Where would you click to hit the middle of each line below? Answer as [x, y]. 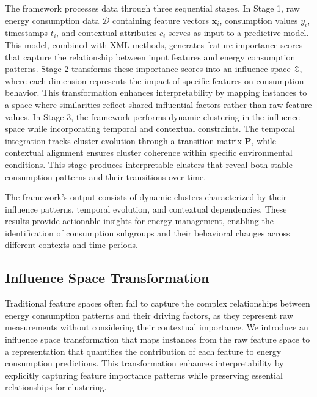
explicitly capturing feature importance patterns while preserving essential [144, 375]
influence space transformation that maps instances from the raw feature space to [158, 339]
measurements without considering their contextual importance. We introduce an [157, 327]
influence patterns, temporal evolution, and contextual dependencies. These [146, 209]
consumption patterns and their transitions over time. [106, 176]
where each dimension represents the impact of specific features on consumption [155, 80]
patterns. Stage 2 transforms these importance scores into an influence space [148, 69]
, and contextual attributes [107, 33]
